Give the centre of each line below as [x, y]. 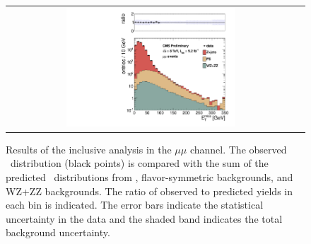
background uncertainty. [58, 232]
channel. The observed [238, 149]
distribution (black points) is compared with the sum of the [139, 163]
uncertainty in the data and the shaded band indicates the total [144, 218]
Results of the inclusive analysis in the [89, 149]
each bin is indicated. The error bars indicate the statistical [135, 205]
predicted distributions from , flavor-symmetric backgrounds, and [149, 176]
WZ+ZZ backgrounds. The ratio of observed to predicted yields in [149, 191]
